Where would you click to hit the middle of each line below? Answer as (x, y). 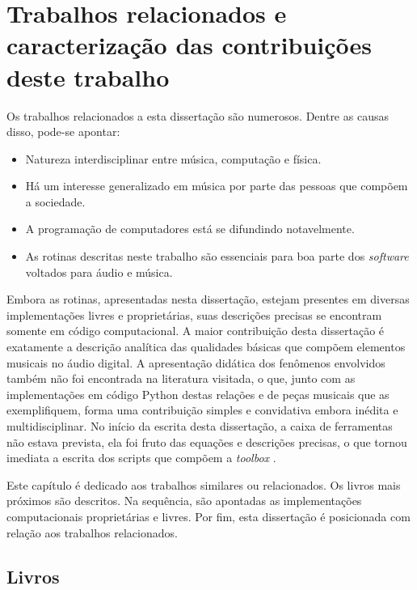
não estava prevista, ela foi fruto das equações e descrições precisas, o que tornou (207, 441)
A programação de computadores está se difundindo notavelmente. (190, 229)
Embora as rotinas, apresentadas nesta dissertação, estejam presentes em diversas (208, 299)
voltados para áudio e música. (99, 272)
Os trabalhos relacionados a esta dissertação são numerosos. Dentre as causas (198, 115)
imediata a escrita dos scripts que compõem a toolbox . (141, 458)
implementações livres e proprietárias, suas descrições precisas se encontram (194, 314)
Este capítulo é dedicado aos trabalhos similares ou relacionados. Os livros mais (204, 484)
